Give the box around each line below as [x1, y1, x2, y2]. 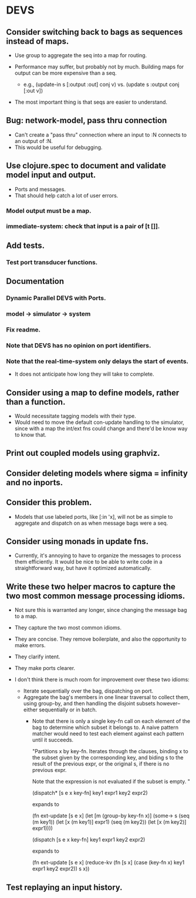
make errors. [14, 642, 46, 649]
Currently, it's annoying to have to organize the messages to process [14, 552, 181, 559]
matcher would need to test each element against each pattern [32, 730, 184, 737]
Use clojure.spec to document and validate [6, 161, 166, 171]
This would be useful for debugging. [14, 144, 103, 151]
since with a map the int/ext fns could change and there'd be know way [14, 425, 188, 432]
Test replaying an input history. [6, 882, 123, 892]
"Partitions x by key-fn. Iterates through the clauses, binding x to [32, 748, 189, 755]
